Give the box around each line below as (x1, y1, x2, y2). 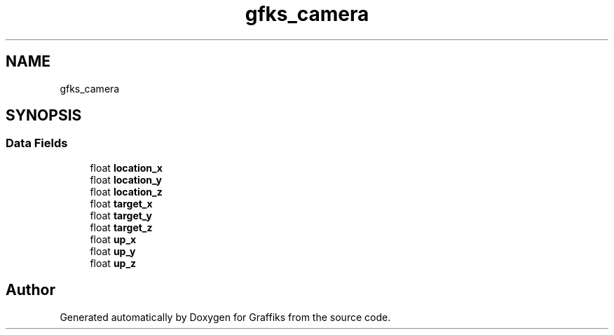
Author (6, 281, 55, 299)
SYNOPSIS (6, 107, 82, 125)
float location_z (90, 185, 163, 198)
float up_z (90, 257, 137, 269)
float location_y (90, 173, 162, 186)
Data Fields (6, 136, 68, 151)
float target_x (90, 197, 153, 210)
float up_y (90, 245, 136, 257)
